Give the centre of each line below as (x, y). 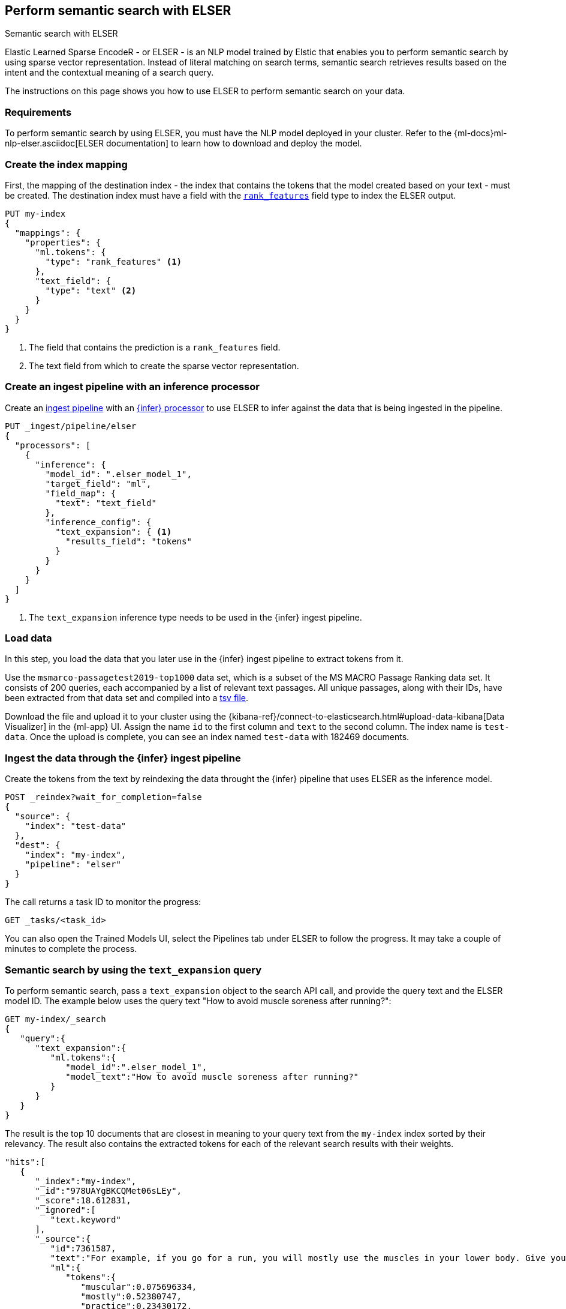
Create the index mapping (66, 164)
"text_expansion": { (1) (114, 531)
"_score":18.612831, (83, 1200)
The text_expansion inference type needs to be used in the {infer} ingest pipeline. (195, 617)
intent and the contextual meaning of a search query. (109, 73)
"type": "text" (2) (91, 290)
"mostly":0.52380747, (131, 1296)
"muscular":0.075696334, (139, 1286)
